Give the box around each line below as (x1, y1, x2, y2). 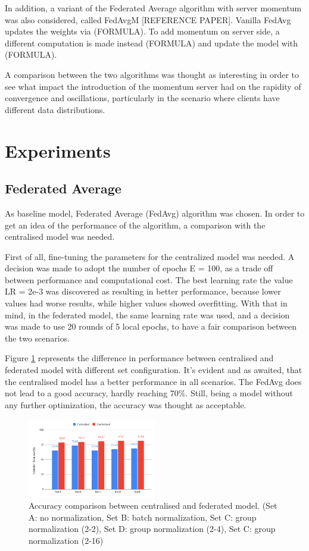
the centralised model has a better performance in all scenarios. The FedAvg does (5, 375, 302, 387)
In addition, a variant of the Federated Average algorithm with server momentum (5, 2, 302, 14)
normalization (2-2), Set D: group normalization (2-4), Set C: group (29, 522, 276, 535)
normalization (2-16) (29, 534, 104, 546)
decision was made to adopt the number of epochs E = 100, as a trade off (5, 262, 273, 274)
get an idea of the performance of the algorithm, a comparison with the (5, 218, 266, 231)
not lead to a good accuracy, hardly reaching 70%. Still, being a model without (5, 387, 293, 399)
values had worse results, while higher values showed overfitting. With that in (5, 297, 288, 309)
